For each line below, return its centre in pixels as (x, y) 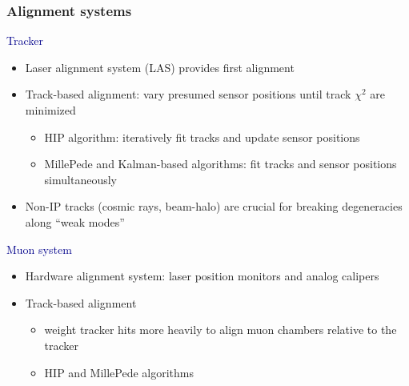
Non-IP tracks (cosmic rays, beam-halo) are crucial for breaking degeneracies (214, 206)
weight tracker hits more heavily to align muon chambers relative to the (221, 330)
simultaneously (80, 179)
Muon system (39, 249)
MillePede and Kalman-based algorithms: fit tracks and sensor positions (221, 164)
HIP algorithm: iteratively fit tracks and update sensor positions (202, 137)
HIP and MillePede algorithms (119, 372)
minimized (50, 110)
